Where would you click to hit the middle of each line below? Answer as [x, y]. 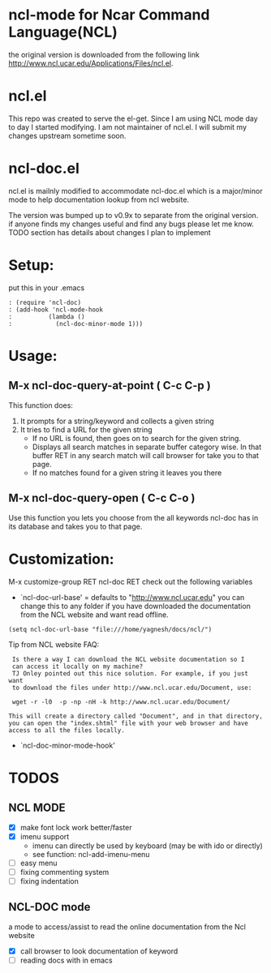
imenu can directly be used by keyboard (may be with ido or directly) [148, 846]
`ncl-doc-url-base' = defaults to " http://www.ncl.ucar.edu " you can [132, 597]
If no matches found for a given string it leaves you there [127, 473]
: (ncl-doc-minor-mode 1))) [76, 324]
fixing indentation [49, 881]
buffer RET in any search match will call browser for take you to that [146, 455]
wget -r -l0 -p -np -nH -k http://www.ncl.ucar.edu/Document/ [121, 702]
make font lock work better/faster [76, 827]
